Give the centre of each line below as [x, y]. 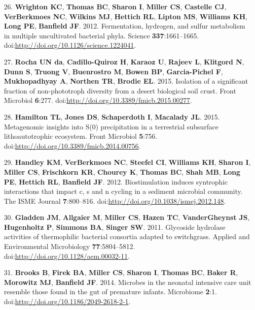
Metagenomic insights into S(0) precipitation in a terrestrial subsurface [111, 126]
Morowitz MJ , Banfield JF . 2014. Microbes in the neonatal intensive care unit [128, 282]
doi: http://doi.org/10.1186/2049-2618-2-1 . [67, 301]
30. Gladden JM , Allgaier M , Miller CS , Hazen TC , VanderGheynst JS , [127, 217]
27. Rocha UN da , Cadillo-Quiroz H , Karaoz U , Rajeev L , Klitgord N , [124, 61]
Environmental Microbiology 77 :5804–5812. [70, 246]
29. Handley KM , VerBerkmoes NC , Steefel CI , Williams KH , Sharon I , [127, 162]
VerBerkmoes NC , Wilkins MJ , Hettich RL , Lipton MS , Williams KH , [126, 16]
